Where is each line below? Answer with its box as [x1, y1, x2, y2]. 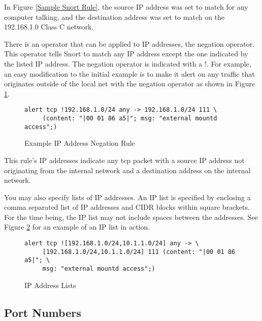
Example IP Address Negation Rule [24, 138, 135, 148]
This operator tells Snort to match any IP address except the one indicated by [4, 48, 248, 59]
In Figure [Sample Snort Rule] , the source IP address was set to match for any [4, 2, 248, 12]
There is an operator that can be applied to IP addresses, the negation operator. [4, 38, 255, 49]
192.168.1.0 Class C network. [4, 21, 94, 32]
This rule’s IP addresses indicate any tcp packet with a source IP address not [4, 154, 245, 165]
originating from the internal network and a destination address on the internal [4, 165, 251, 175]
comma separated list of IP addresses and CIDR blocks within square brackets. [4, 202, 250, 212]
